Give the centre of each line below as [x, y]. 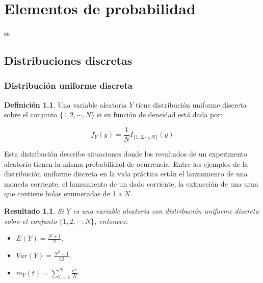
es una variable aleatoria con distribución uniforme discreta [166, 210]
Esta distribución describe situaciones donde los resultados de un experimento [126, 153]
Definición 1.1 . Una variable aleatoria [65, 104]
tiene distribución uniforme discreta [191, 104]
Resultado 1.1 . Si [34, 210]
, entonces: [111, 221]
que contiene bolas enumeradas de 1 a [63, 194]
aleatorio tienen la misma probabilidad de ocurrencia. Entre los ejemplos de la [126, 163]
